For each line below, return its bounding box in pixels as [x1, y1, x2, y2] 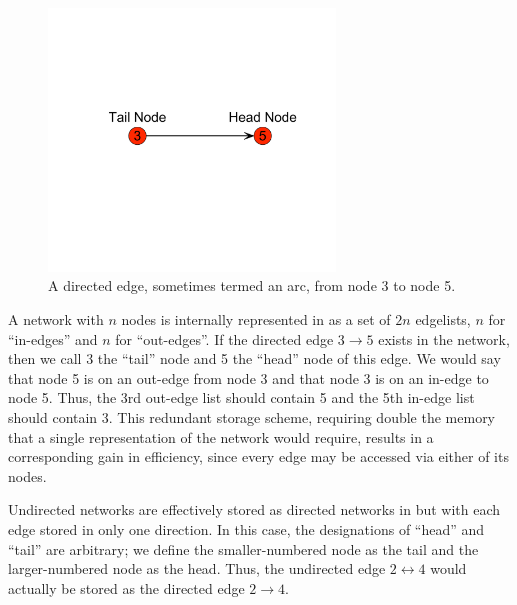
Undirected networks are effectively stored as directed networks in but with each [8, 499, 501, 520]
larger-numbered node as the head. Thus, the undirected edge [8, 558, 386, 579]
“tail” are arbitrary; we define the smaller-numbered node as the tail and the [8, 538, 479, 559]
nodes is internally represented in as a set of [121, 309, 391, 329]
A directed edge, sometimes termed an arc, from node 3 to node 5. [48, 275, 456, 296]
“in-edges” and [8, 328, 98, 349]
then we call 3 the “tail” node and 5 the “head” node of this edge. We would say [8, 348, 501, 369]
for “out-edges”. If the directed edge [115, 328, 334, 349]
